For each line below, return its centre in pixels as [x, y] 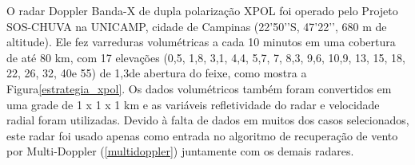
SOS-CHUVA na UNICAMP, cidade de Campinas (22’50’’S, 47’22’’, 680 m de [197, 26]
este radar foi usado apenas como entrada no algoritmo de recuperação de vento [202, 135]
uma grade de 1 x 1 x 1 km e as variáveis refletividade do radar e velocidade [193, 104]
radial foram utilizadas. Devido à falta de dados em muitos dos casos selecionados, [208, 120]
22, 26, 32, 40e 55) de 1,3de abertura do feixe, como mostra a [157, 73]
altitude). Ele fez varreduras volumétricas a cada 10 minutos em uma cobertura [201, 42]
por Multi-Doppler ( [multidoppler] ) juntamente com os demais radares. [180, 151]
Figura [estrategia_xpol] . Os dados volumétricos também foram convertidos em [199, 88]
